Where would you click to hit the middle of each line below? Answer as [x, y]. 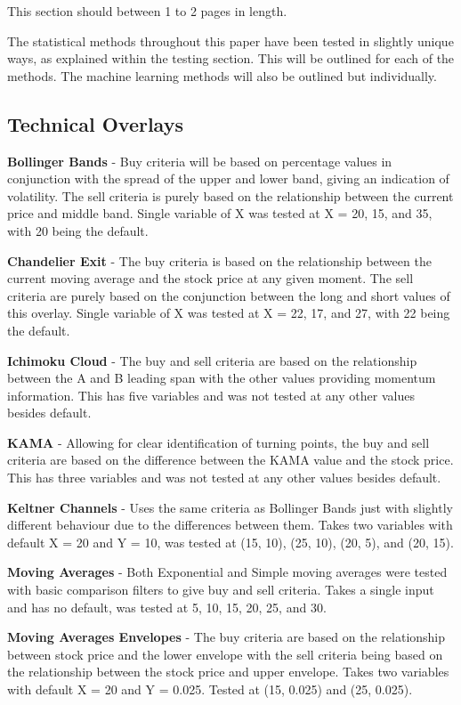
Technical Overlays [95, 123]
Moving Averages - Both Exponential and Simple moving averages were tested [227, 572]
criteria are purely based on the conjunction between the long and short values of [229, 295]
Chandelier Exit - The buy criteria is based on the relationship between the [219, 260]
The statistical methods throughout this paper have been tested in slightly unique [230, 41]
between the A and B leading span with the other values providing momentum [222, 378]
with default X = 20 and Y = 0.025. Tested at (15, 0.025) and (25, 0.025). [210, 689]
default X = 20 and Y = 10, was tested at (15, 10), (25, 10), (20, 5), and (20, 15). [230, 542]
